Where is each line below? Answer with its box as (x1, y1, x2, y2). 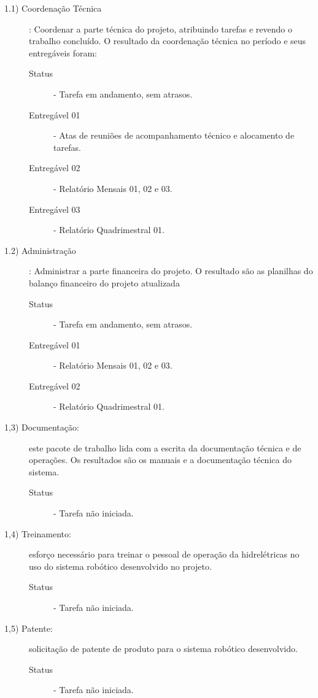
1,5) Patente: (4, 621, 53, 634)
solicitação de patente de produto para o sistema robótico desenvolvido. (29, 642, 298, 655)
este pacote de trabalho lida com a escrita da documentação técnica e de (29, 441, 301, 454)
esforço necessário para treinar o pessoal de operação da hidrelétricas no (29, 548, 300, 561)
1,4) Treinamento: (4, 527, 71, 540)
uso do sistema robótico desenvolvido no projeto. (29, 559, 212, 572)
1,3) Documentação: (4, 421, 79, 434)
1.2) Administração (4, 244, 76, 256)
